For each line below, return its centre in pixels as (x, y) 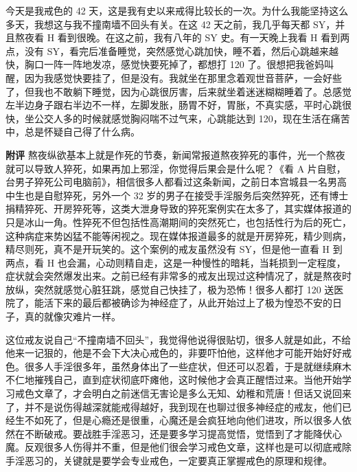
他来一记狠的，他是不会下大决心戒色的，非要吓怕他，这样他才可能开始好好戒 (178, 353)
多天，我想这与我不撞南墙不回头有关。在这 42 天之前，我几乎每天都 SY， (171, 24)
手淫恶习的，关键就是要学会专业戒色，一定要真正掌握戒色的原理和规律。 (169, 460)
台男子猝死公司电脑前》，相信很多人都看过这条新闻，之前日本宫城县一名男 (171, 182)
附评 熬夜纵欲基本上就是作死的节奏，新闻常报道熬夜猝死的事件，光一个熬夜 (175, 154)
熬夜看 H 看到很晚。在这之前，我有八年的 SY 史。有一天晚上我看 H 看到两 (182, 37)
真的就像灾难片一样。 (72, 316)
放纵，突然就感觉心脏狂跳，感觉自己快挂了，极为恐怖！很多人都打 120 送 (170, 289)
